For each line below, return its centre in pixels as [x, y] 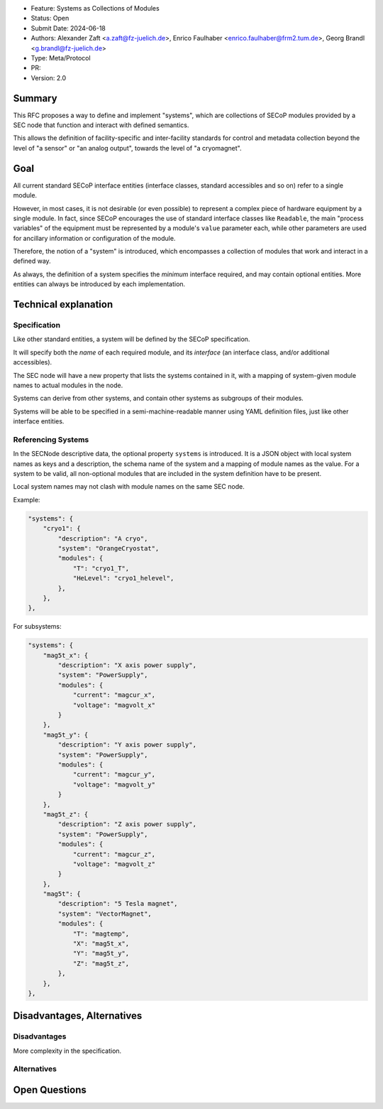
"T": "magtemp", [101, 934]
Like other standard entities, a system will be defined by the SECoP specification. [132, 339]
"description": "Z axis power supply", [127, 824]
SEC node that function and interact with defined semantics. [101, 125]
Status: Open [50, 18]
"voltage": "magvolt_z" [114, 864]
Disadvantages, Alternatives [78, 1016]
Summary [35, 98]
